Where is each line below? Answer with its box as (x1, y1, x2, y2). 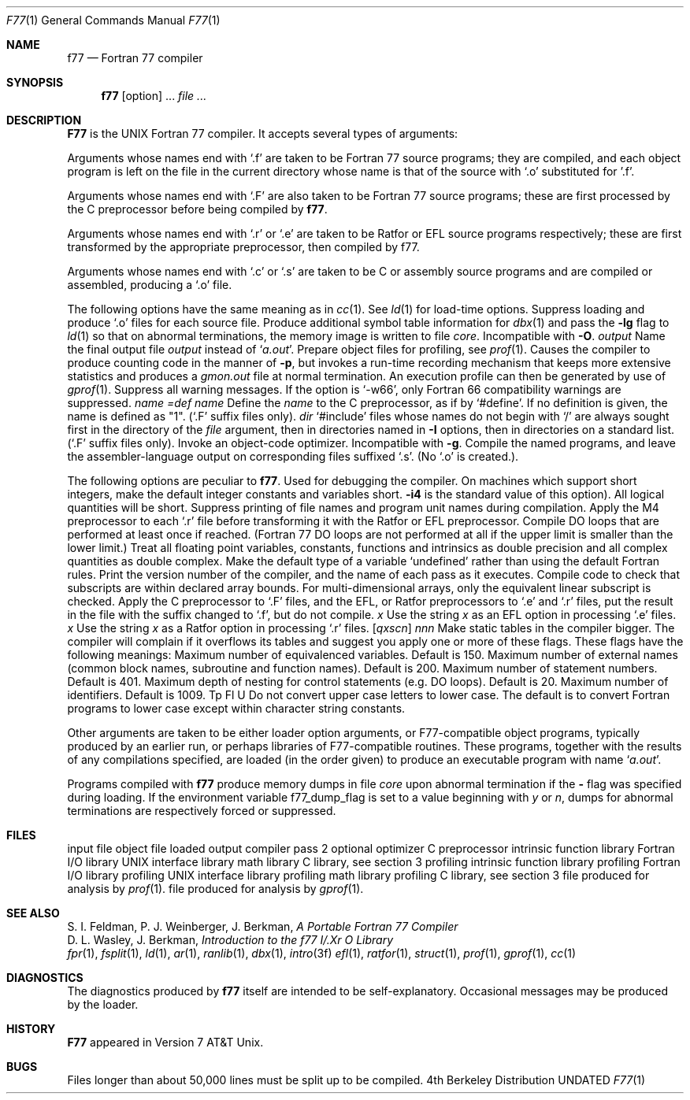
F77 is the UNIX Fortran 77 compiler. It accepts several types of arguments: (67, 127, 458, 140)
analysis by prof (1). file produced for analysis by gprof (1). (67, 882, 364, 895)
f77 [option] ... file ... (101, 89, 207, 102)
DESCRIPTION (6, 113, 82, 127)
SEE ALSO (6, 906, 60, 920)
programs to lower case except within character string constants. (67, 702, 406, 715)
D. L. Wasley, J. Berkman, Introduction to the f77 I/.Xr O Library (67, 933, 394, 946)
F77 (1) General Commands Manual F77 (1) (6, 13, 221, 27)
